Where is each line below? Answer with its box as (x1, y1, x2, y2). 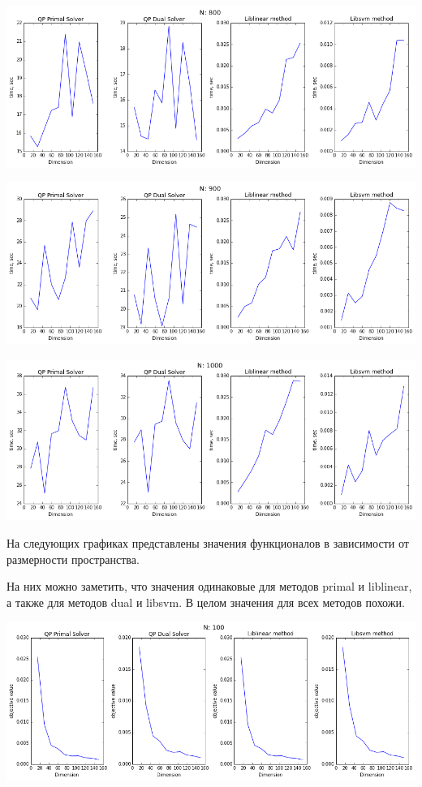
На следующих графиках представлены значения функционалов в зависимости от (6, 535, 409, 552)
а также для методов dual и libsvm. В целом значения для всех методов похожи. (6, 593, 405, 610)
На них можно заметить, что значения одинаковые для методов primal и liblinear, (6, 578, 412, 595)
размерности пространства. (6, 550, 140, 567)
